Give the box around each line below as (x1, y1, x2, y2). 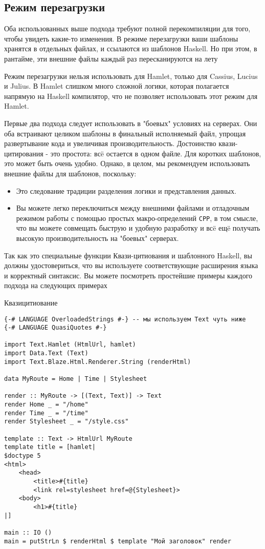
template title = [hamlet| (4, 443, 96, 451)
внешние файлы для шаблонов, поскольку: (4, 168, 137, 178)
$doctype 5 (4, 452, 41, 460)
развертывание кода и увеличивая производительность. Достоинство (4, 138, 216, 149)
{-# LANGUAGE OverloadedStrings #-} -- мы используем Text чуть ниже (4, 315, 246, 323)
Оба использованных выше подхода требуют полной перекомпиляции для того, (4, 23, 251, 34)
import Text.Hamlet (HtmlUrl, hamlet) (4, 341, 136, 349)
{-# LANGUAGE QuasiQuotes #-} (4, 324, 107, 332)
